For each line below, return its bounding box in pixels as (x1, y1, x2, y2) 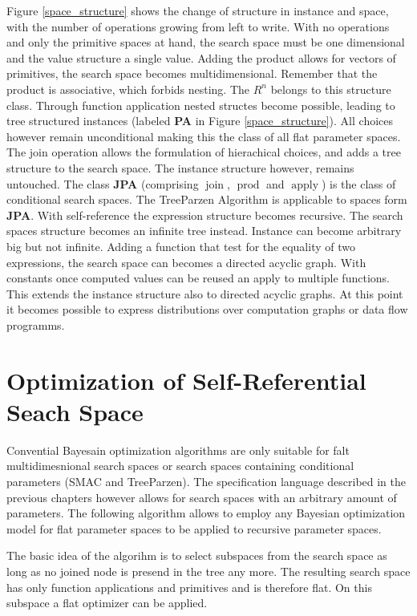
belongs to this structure (270, 80, 391, 97)
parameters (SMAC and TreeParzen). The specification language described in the (6, 472, 407, 489)
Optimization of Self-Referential (6, 363, 366, 396)
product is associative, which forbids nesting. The (6, 80, 250, 97)
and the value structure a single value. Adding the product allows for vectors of (6, 49, 396, 66)
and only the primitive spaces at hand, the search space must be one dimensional (6, 34, 405, 51)
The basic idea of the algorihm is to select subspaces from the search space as (6, 547, 387, 564)
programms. (6, 316, 65, 333)
